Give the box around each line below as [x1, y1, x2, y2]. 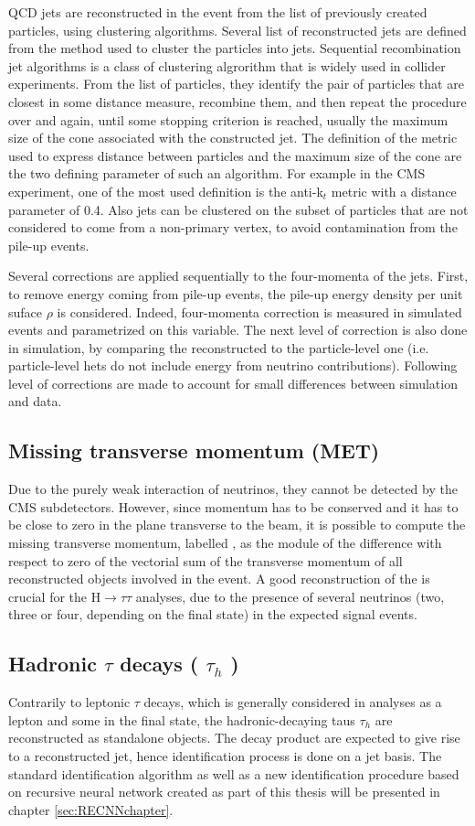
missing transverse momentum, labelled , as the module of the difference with [8, 533, 442, 552]
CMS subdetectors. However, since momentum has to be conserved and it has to [8, 497, 459, 516]
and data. [8, 392, 62, 411]
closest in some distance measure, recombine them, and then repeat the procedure [8, 91, 467, 111]
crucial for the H [8, 586, 101, 606]
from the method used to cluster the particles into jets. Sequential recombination [8, 38, 461, 58]
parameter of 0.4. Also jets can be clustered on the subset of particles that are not [8, 199, 469, 219]
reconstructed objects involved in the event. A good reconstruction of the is [8, 569, 430, 588]
